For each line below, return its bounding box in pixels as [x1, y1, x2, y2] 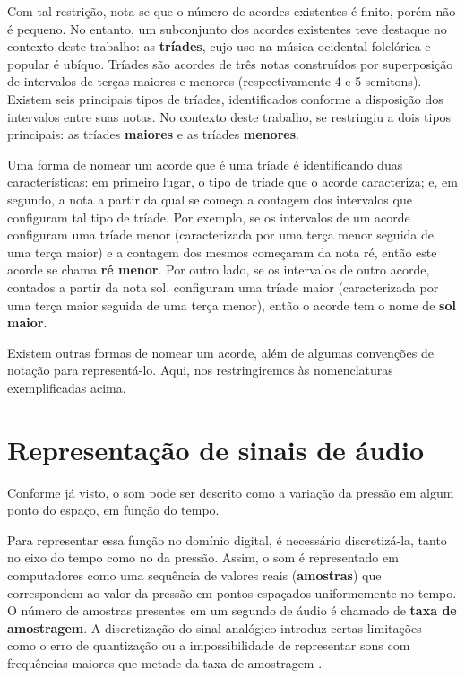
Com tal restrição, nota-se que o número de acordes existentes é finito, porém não [7, 2, 456, 20]
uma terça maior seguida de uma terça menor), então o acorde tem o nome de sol [7, 295, 456, 314]
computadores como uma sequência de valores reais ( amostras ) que [7, 565, 382, 584]
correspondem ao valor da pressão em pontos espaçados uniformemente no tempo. [7, 583, 457, 602]
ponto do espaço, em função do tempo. [7, 500, 220, 519]
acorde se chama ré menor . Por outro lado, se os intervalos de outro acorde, [7, 260, 430, 279]
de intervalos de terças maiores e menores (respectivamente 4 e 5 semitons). [7, 72, 422, 91]
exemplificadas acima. [7, 378, 126, 396]
